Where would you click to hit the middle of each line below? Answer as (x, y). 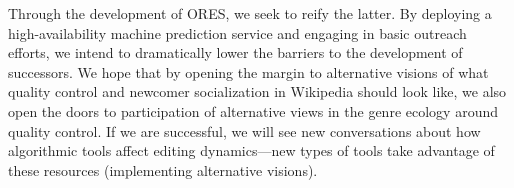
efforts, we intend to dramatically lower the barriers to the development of (235, 52)
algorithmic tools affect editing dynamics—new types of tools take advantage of (251, 150)
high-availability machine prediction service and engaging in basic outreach (237, 32)
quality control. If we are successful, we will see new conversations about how (244, 130)
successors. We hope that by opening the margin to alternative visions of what (248, 71)
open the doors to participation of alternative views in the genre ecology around (253, 110)
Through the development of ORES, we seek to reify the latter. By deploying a (250, 13)
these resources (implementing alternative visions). (163, 169)
